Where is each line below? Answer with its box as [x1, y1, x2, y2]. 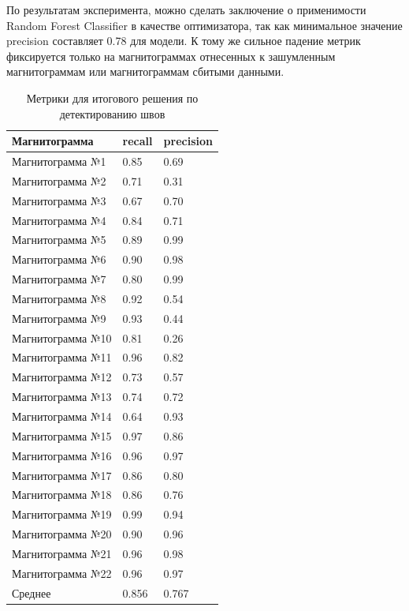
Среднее [12, 584, 51, 601]
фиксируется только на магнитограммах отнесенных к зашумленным [6, 47, 336, 64]
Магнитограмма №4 [12, 212, 106, 228]
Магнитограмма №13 [12, 388, 112, 405]
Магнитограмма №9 [12, 309, 106, 326]
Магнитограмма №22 [12, 564, 112, 581]
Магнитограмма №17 [12, 467, 112, 483]
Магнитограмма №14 [12, 407, 112, 424]
